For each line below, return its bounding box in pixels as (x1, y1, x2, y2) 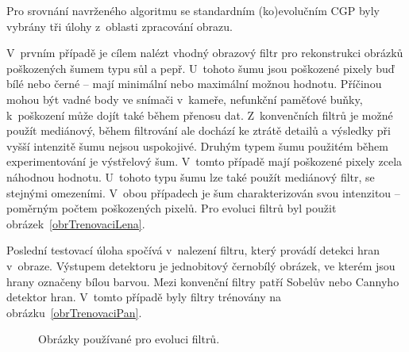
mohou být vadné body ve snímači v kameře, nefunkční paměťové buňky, (6, 90, 363, 107)
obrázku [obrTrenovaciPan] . (6, 304, 142, 320)
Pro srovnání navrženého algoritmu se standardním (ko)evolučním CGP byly (6, 2, 380, 18)
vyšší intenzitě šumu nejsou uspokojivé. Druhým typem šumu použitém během (6, 137, 388, 154)
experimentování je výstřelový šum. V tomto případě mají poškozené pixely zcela (6, 153, 403, 170)
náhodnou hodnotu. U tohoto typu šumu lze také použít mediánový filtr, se (6, 168, 375, 185)
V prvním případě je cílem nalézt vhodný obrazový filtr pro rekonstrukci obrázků (6, 44, 403, 61)
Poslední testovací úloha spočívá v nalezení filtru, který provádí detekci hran (6, 242, 380, 258)
